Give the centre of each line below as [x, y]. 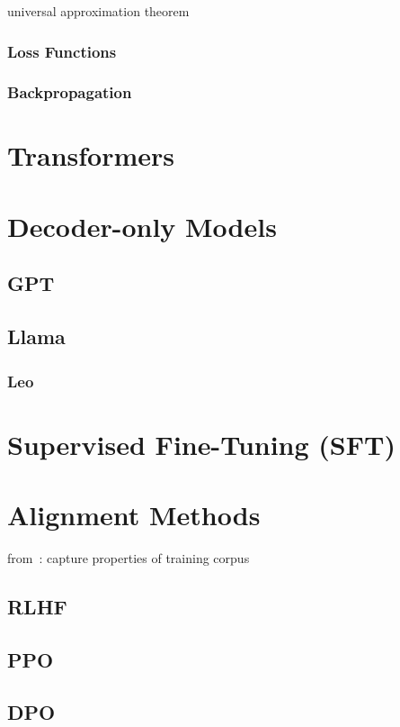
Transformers [91, 155]
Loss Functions [62, 51]
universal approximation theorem [98, 11]
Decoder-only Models [142, 226]
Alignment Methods [134, 514]
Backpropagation [70, 92]
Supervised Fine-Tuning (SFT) [201, 444]
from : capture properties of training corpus [129, 557]
